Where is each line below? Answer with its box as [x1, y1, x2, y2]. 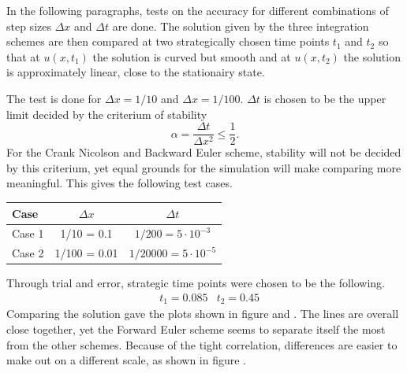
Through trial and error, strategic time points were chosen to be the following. [6, 275, 386, 291]
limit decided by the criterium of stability [6, 105, 207, 122]
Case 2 [12, 245, 44, 261]
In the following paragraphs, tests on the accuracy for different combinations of [6, 2, 389, 18]
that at [6, 48, 40, 65]
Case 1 [12, 225, 44, 242]
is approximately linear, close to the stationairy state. [6, 64, 265, 80]
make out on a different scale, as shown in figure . [6, 352, 246, 368]
